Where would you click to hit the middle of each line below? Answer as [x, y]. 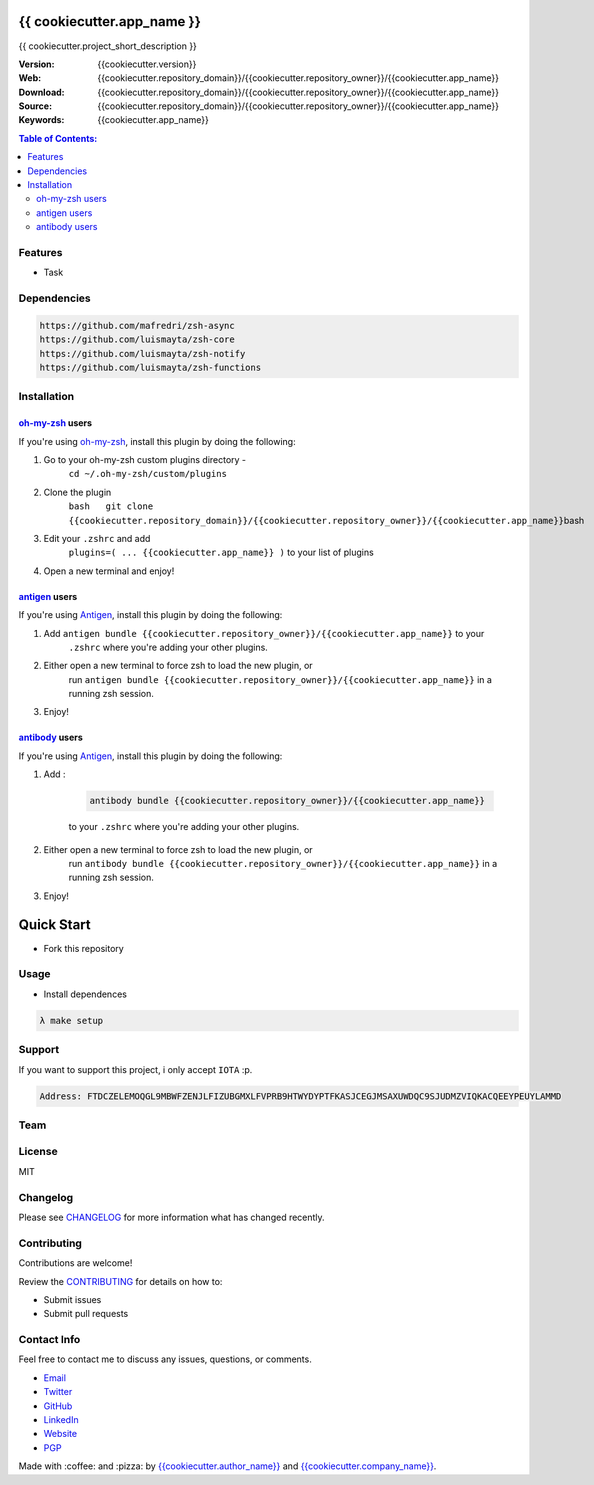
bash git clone [111, 506]
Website [60, 1434]
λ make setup [71, 1020]
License [38, 1152]
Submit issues [72, 1299]
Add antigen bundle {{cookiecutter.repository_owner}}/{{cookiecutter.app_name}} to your [264, 633]
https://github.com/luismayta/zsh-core [137, 339]
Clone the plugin [77, 492]
